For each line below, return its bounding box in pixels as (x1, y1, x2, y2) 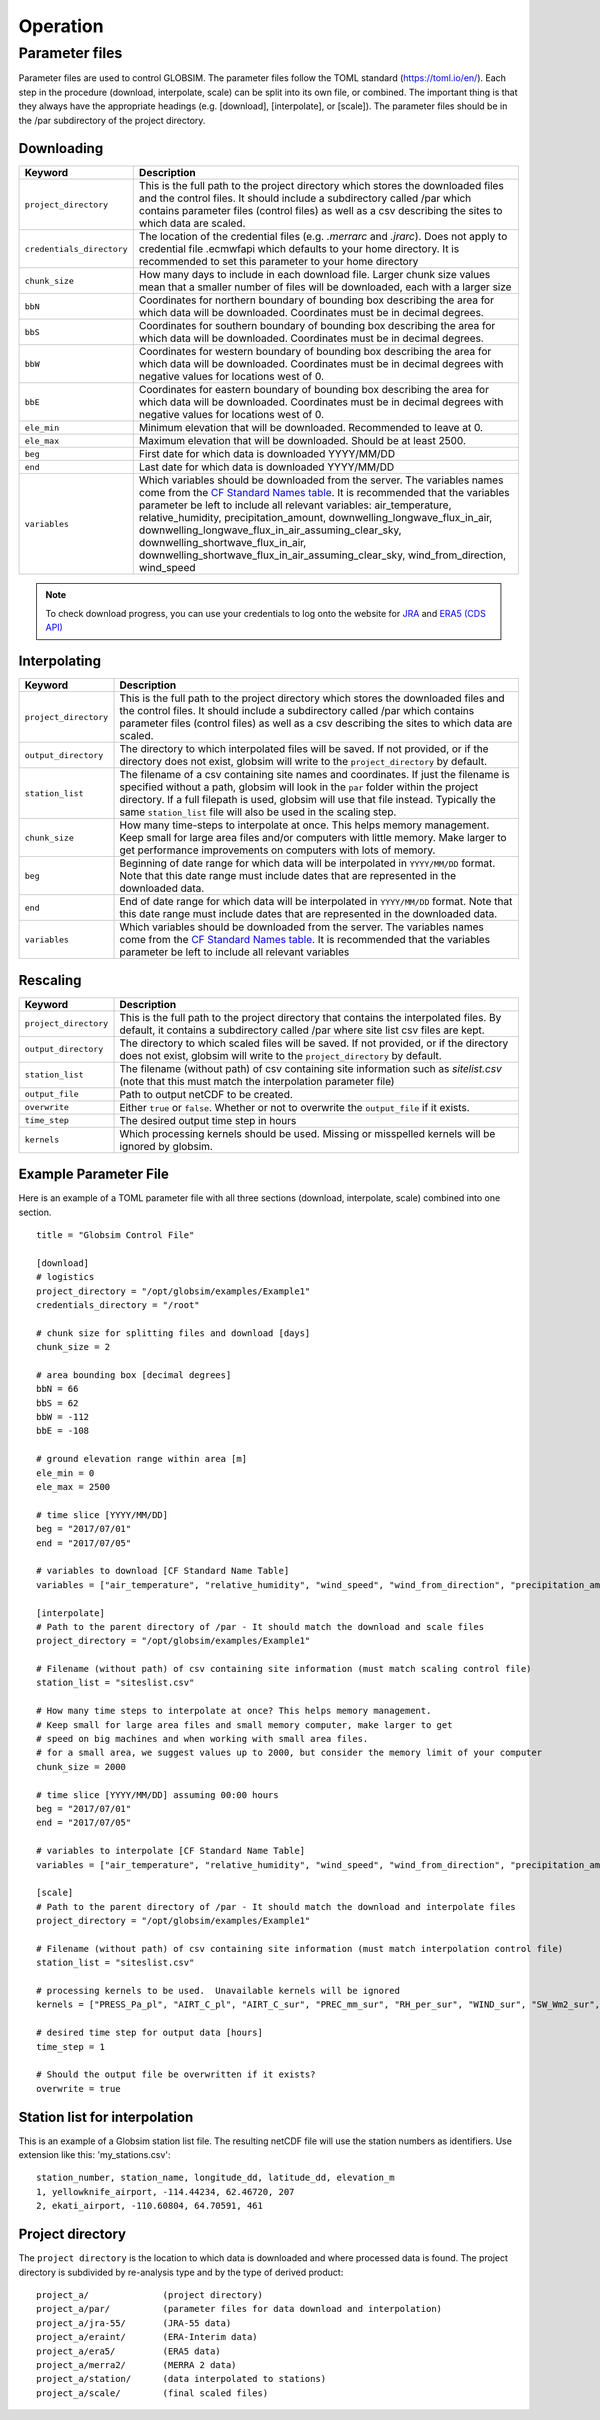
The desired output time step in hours (119, 1113, 297, 1127)
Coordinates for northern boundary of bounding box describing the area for (138, 293, 495, 307)
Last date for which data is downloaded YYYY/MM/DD (138, 460, 395, 474)
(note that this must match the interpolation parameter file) (119, 1074, 395, 1088)
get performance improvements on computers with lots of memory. (119, 843, 436, 857)
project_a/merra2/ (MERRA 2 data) (36, 2359, 237, 2370)
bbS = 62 (36, 1397, 79, 1409)
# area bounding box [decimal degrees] (36, 1369, 232, 1380)
